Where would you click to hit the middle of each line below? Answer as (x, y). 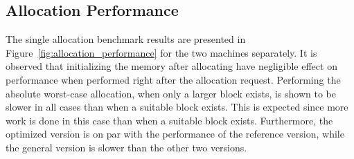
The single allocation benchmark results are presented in (126, 39)
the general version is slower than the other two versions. (126, 147)
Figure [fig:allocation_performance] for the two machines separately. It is (161, 52)
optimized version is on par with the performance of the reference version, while (175, 134)
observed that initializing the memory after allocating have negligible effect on (171, 66)
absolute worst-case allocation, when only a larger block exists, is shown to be (171, 93)
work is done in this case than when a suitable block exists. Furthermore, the (169, 120)
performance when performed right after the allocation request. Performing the (173, 79)
